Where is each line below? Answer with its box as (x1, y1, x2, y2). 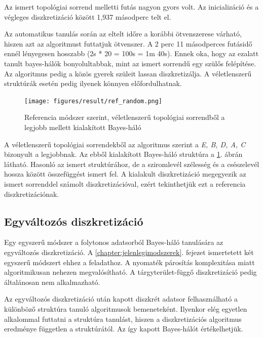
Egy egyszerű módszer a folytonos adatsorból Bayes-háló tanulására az (4, 237, 223, 247)
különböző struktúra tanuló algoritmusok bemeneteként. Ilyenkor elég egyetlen (4, 303, 247, 314)
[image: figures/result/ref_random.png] (24, 97, 163, 105)
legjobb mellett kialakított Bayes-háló (24, 122, 141, 132)
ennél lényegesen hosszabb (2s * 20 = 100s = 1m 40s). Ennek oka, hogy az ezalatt (4, 48, 259, 59)
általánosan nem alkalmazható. (4, 276, 100, 287)
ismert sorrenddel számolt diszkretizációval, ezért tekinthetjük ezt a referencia (4, 178, 246, 189)
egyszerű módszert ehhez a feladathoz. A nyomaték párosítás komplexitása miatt (4, 257, 255, 267)
